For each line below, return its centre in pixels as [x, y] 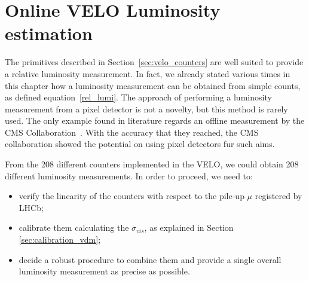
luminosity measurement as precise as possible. [104, 271]
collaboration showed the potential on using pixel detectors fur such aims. [140, 144]
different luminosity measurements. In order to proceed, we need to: [129, 175]
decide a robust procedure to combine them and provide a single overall [150, 259]
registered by [279, 196]
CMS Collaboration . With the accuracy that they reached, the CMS [132, 132]
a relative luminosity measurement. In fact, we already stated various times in [148, 73]
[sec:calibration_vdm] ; [60, 239]
